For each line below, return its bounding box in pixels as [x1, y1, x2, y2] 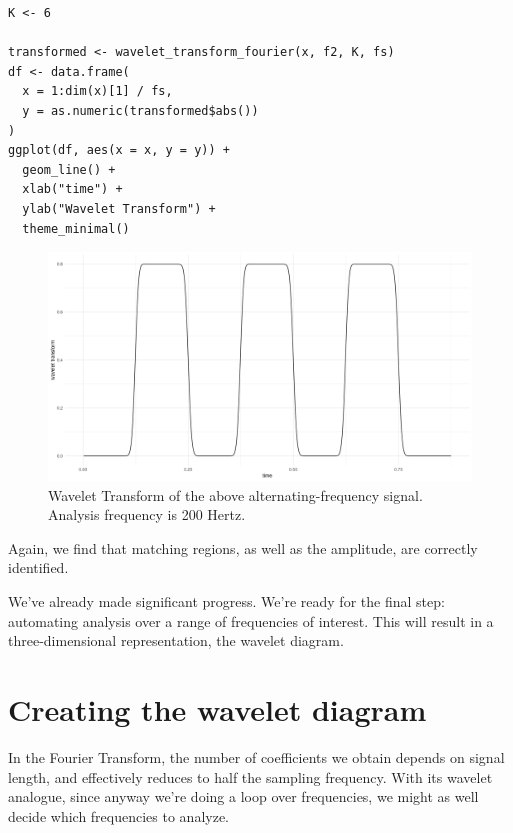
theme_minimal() [22, 221, 130, 236]
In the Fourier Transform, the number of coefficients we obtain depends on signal [8, 746, 505, 767]
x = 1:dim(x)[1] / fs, [22, 84, 173, 99]
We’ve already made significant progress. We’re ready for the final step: [8, 591, 445, 612]
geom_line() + [22, 162, 116, 177]
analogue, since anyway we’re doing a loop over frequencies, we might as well [8, 786, 479, 807]
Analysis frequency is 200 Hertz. [48, 504, 246, 525]
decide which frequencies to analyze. [8, 805, 229, 826]
